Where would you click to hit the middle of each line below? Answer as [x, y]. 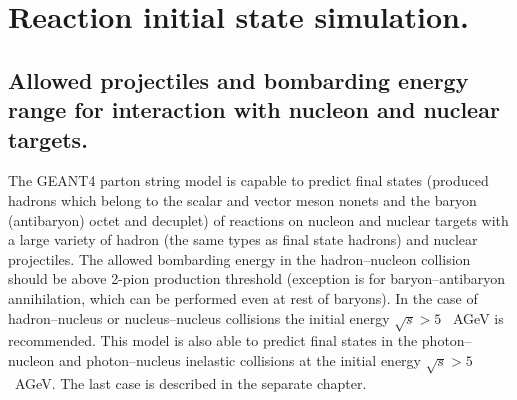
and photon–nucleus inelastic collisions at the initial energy [239, 359]
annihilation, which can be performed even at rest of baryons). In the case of [243, 297]
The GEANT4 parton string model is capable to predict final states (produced [248, 180]
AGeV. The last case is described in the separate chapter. [190, 382]
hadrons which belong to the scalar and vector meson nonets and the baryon [242, 199]
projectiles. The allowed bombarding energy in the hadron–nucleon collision [239, 258]
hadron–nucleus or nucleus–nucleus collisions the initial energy [199, 317]
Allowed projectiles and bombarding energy [238, 79]
